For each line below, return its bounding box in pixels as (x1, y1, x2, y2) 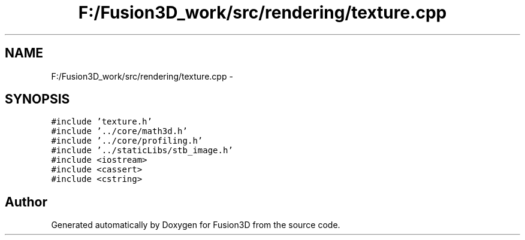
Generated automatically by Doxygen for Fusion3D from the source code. (51, 220, 340, 230)
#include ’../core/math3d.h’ (51, 126, 188, 136)
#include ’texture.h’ (51, 117, 152, 127)
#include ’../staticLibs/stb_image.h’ (51, 145, 233, 156)
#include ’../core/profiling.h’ (51, 136, 203, 146)
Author (5, 194, 47, 209)
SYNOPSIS (5, 92, 70, 107)
